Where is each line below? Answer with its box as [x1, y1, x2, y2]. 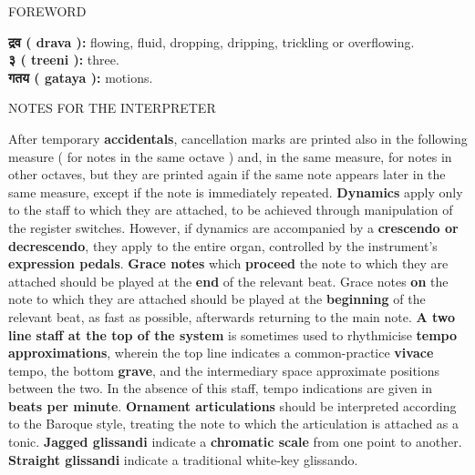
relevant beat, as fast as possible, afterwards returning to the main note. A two [8, 307, 456, 326]
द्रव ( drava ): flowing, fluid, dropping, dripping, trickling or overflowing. [8, 32, 415, 51]
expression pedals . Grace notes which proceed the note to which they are [8, 254, 449, 273]
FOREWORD [8, 2, 87, 20]
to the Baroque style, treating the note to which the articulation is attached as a [8, 414, 460, 433]
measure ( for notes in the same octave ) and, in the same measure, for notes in [8, 147, 452, 166]
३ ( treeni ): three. [8, 50, 119, 69]
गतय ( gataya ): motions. [8, 67, 153, 86]
